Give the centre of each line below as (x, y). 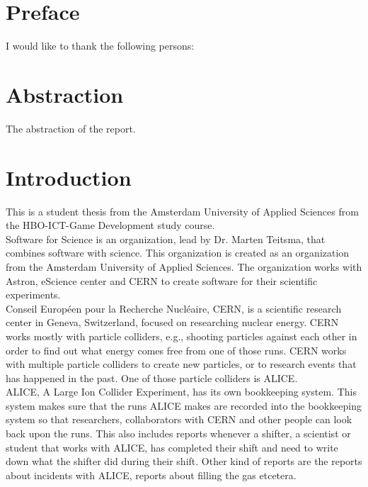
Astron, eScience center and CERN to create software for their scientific (162, 280)
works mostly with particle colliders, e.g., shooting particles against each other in (182, 336)
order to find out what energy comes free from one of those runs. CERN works (176, 350)
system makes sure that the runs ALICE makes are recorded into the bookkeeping (184, 405)
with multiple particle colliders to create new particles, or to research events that (181, 364)
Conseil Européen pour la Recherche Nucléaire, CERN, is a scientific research (174, 308)
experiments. (33, 295)
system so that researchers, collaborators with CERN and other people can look (179, 419)
